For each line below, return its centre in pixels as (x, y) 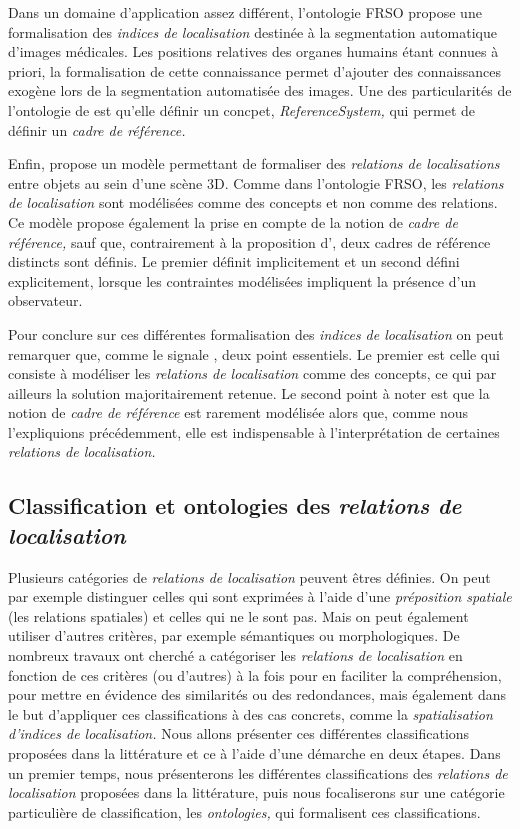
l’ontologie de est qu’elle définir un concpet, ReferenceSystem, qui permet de (242, 109)
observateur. (45, 300)
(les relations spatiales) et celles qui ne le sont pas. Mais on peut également (238, 615)
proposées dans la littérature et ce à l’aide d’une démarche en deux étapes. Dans (254, 753)
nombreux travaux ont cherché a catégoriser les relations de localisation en (235, 655)
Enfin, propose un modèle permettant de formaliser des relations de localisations (254, 163)
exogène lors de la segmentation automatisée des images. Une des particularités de (260, 90)
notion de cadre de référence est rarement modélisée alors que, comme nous (238, 412)
